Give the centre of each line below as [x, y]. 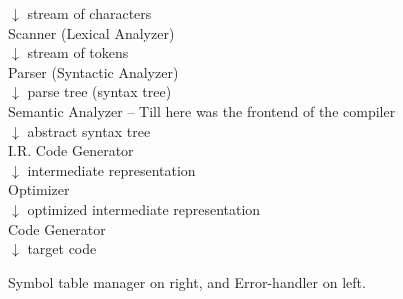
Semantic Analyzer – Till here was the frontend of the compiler [202, 110]
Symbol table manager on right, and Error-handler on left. [187, 281]
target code [62, 248]
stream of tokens [78, 52]
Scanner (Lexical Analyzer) [91, 32]
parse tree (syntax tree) [99, 91]
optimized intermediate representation [144, 208]
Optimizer [39, 189]
